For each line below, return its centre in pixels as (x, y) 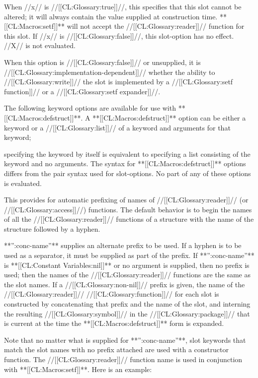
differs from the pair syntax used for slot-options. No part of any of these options (128, 173)
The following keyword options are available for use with (90, 108)
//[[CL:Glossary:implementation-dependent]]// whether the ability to (110, 72)
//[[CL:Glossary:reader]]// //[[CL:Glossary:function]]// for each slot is (112, 294)
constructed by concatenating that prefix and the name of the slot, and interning (127, 304)
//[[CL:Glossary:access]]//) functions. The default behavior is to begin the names (128, 209)
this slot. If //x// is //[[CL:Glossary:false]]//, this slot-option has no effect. (119, 35)
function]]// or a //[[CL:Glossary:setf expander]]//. (82, 91)
